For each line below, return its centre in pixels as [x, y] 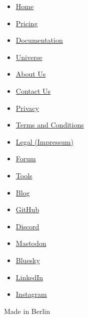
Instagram [31, 294]
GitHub [27, 209]
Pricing [27, 23]
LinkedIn [29, 277]
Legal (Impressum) [44, 141]
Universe [29, 57]
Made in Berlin [27, 311]
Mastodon [31, 243]
